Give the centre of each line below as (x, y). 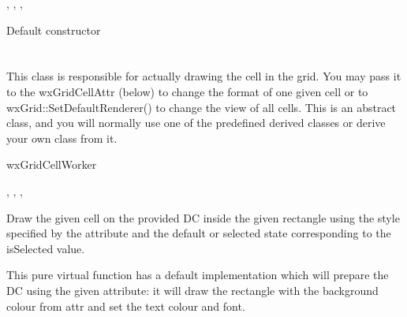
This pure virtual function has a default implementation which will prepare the (198, 275)
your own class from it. (62, 138)
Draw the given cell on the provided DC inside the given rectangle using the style (203, 217)
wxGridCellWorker (52, 164)
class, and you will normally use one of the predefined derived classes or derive (196, 123)
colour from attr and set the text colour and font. (126, 306)
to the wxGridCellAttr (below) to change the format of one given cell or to (187, 91)
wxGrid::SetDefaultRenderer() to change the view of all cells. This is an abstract (202, 107)
